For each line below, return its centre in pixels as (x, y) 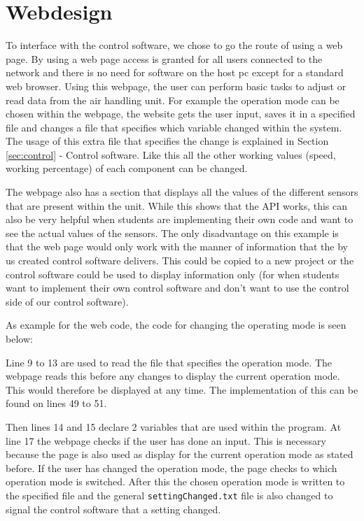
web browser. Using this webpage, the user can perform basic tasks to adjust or (176, 86)
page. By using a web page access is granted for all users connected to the (164, 58)
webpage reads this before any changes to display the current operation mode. (173, 376)
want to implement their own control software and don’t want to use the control (177, 288)
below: (19, 338)
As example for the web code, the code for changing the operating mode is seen (176, 325)
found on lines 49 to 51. (56, 403)
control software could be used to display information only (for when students (173, 274)
